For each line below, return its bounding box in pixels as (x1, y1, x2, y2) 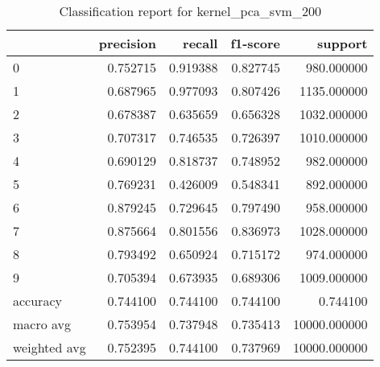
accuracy (13, 291, 62, 310)
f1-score (230, 34, 281, 52)
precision (98, 34, 156, 52)
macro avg (13, 315, 72, 333)
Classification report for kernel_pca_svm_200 (59, 2, 321, 20)
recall (183, 34, 218, 52)
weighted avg (13, 338, 86, 357)
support (317, 34, 368, 52)
